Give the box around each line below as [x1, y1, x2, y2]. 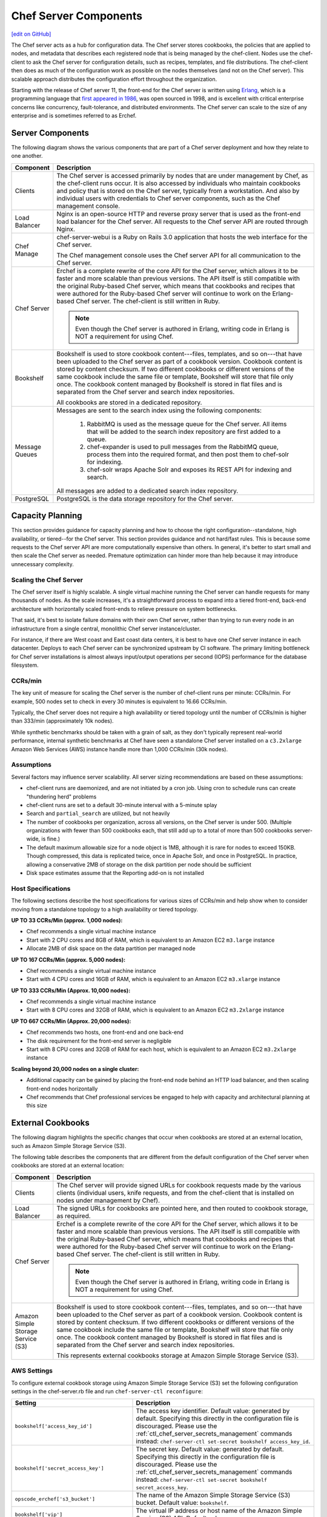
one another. [11, 152, 43, 160]
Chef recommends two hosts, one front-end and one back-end [26, 1029, 184, 1036]
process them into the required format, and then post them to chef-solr [87, 450, 289, 458]
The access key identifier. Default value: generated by [136, 1407, 290, 1415]
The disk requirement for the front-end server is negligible [26, 1037, 172, 1044]
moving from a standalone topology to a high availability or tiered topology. [11, 905, 199, 913]
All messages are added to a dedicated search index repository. [56, 486, 239, 495]
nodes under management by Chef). [56, 1196, 160, 1204]
